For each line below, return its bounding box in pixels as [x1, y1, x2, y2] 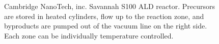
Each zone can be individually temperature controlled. [4, 30, 174, 40]
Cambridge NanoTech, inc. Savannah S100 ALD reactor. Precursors [4, 1, 215, 11]
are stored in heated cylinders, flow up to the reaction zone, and [4, 10, 204, 21]
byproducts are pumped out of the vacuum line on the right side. [4, 20, 207, 31]
